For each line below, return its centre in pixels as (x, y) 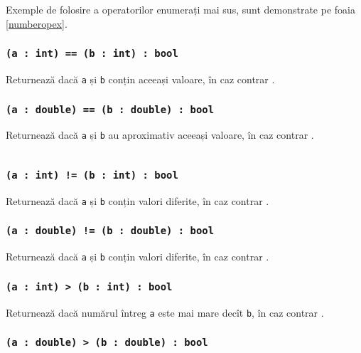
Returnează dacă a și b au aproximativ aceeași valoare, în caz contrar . (160, 135)
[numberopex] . (37, 23)
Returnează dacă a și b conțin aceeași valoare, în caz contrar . (140, 79)
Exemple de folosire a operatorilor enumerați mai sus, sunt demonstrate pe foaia (180, 9)
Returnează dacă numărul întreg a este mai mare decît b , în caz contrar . (165, 312)
